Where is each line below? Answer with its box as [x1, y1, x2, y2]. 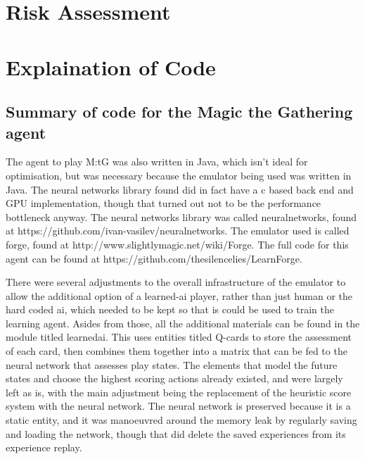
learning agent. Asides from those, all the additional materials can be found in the [6, 315, 360, 330]
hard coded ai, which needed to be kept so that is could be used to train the [6, 302, 334, 317]
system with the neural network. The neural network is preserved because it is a [6, 398, 351, 413]
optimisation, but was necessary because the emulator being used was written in [6, 168, 352, 182]
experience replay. [6, 440, 82, 455]
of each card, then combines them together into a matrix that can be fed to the [6, 344, 347, 358]
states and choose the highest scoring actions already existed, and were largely [6, 371, 343, 386]
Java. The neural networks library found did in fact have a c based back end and [6, 182, 354, 196]
